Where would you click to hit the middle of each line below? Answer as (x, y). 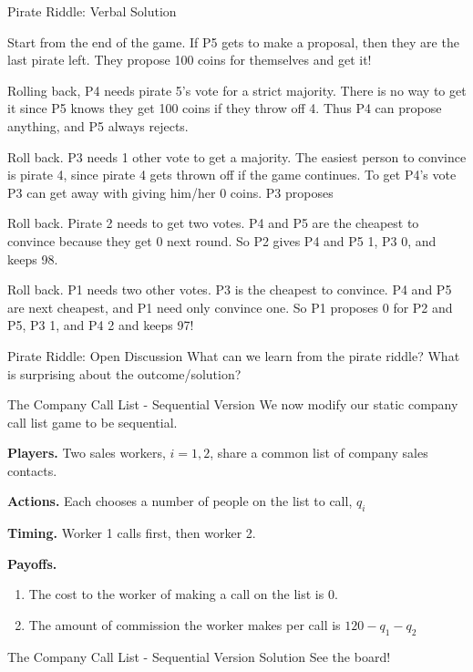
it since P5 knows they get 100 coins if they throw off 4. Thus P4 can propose (225, 108)
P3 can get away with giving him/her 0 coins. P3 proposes (170, 192)
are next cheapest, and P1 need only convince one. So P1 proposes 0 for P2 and (230, 307)
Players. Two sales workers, (87, 453)
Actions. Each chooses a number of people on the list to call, (180, 501)
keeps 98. (33, 258)
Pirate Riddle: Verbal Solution (92, 11)
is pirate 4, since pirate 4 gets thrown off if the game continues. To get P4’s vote (232, 175)
